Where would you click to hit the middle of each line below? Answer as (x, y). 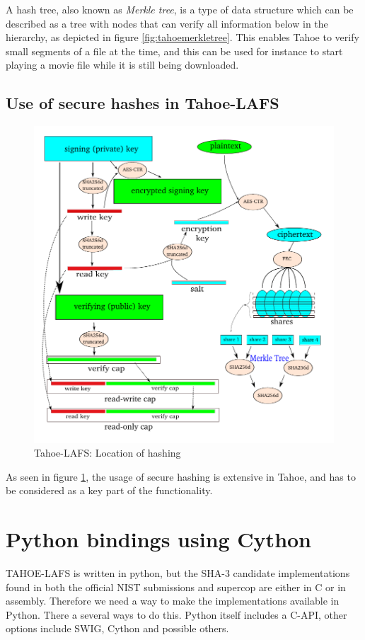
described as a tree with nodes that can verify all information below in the (167, 23)
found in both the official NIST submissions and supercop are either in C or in (176, 587)
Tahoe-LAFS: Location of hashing (108, 453)
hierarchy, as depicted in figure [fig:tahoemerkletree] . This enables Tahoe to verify (182, 37)
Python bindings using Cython (159, 539)
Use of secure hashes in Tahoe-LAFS (143, 103)
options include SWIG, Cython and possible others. (117, 628)
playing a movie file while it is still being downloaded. (122, 65)
